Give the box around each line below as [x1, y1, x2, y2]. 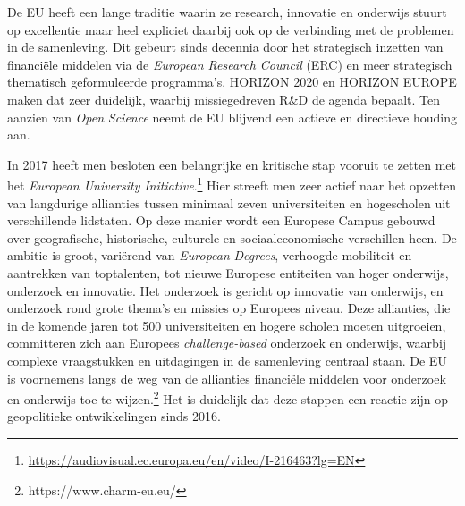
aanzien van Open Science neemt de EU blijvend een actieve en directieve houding [7, 107, 458, 126]
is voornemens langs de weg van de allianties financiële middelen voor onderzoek [7, 368, 446, 387]
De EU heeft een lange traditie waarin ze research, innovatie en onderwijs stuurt [7, 3, 447, 21]
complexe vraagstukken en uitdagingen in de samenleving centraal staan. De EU [7, 350, 447, 369]
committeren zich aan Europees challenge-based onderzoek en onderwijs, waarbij [7, 333, 447, 352]
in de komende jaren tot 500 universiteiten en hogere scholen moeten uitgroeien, [7, 316, 446, 334]
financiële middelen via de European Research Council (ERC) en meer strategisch [7, 55, 452, 73]
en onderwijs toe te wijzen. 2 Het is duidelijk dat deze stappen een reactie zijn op [7, 387, 449, 408]
